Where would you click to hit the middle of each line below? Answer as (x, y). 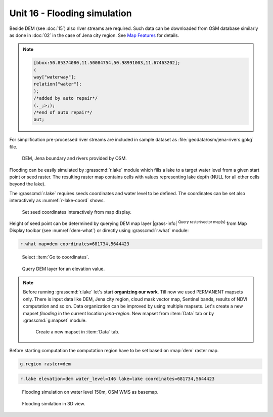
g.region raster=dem (45, 364)
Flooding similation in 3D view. (54, 403)
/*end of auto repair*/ (63, 112)
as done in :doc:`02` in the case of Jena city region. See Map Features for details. (94, 35)
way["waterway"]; (55, 77)
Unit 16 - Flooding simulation (71, 13)
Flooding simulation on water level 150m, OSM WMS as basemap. (90, 392)
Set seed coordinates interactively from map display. (77, 212)
